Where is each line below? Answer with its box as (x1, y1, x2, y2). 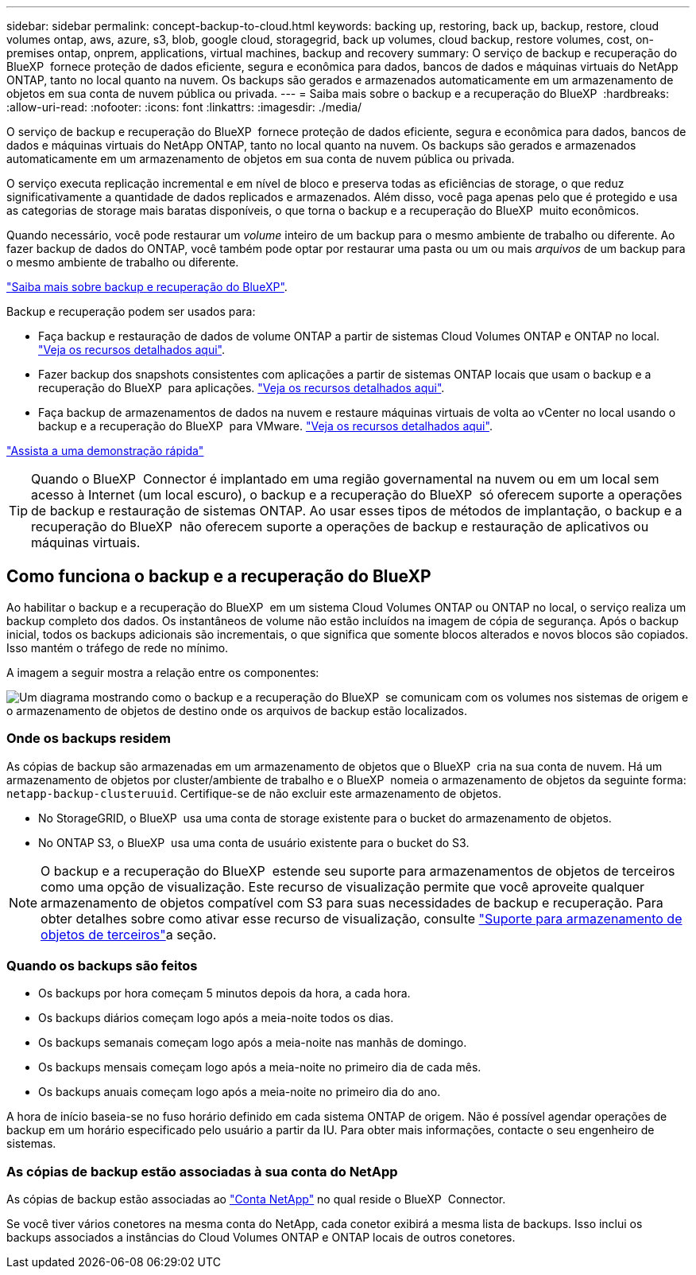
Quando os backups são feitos (6, 957, 198, 974)
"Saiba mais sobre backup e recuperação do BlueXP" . (6, 280, 288, 293)
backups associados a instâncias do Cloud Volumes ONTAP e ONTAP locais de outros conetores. (6, 1230, 516, 1245)
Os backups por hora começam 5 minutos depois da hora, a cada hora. (38, 986, 411, 1001)
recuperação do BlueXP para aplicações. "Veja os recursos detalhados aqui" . (38, 381, 445, 395)
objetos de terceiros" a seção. (41, 926, 217, 943)
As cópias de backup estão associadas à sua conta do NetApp (6, 1163, 398, 1180)
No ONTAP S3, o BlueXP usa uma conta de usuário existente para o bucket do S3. (38, 835, 470, 849)
